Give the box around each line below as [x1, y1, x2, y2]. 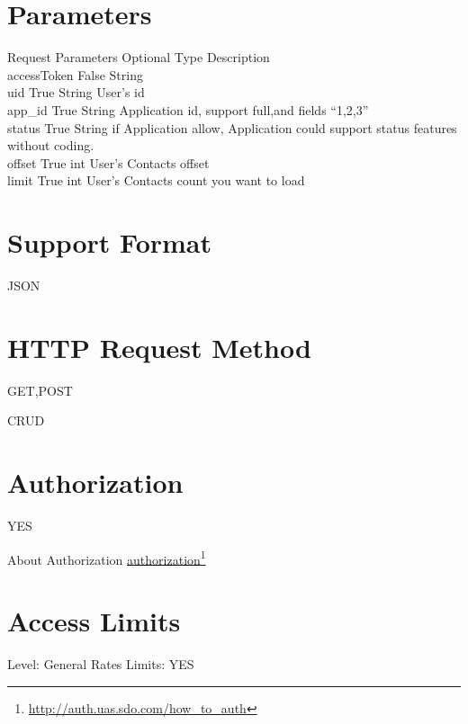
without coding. [7, 136, 94, 155]
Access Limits [7, 603, 181, 639]
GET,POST [7, 380, 73, 399]
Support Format [7, 224, 212, 261]
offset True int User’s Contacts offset [7, 153, 210, 172]
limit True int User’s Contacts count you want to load [7, 171, 305, 190]
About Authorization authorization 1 [7, 547, 206, 568]
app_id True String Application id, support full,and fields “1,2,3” [7, 100, 369, 119]
